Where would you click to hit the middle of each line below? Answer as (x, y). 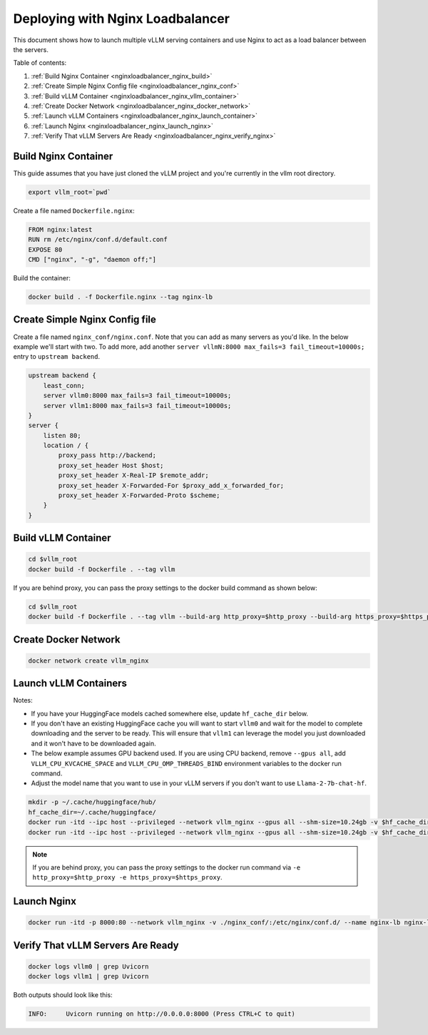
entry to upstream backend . (56, 357)
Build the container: (42, 278)
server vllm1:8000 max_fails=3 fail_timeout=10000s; (137, 406)
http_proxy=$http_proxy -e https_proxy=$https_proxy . (127, 877)
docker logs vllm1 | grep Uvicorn (88, 977)
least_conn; (64, 386)
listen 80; (62, 435)
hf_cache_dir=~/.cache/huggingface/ (92, 812)
